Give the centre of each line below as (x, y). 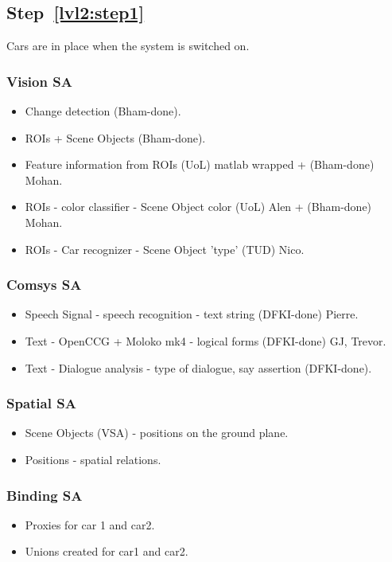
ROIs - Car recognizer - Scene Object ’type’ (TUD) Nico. (165, 249)
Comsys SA (44, 285)
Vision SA (39, 81)
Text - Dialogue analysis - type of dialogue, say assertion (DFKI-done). (198, 367)
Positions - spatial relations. (93, 459)
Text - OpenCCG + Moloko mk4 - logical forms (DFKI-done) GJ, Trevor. (206, 340)
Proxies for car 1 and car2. (90, 524)
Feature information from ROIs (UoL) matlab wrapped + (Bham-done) (200, 164)
